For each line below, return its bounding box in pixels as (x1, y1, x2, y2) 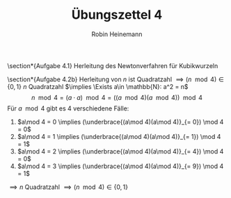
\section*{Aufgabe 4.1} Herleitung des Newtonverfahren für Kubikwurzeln (7, 61, 218, 69)
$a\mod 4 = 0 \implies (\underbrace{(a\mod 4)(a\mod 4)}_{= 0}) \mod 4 (17, 117, 224, 126)
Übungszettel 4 (71, 7, 163, 23)
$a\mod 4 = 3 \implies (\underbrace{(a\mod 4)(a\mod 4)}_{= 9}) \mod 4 (17, 162, 224, 170)
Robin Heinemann (91, 30, 143, 38)
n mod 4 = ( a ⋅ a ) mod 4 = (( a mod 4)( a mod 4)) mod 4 (31, 93, 203, 101)
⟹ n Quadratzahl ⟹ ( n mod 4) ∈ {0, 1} (9, 183, 129, 191)
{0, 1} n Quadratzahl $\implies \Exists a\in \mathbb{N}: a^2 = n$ (7, 82, 189, 90)
